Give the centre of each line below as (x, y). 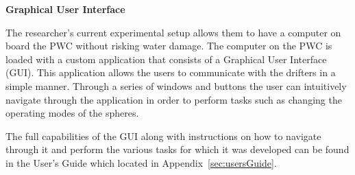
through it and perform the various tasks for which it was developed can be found (177, 149)
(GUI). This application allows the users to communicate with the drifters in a (171, 72)
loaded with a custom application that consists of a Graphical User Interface (166, 59)
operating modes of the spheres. (72, 113)
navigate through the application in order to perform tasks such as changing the (174, 99)
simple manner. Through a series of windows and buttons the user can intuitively (176, 85)
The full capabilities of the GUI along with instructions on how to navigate (163, 136)
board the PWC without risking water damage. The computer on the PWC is (169, 46)
